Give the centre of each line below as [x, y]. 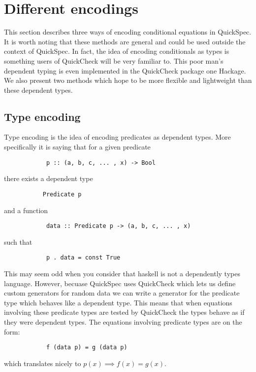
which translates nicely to [43, 363]
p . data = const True [83, 258]
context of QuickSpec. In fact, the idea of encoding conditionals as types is [117, 51]
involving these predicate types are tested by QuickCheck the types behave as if [124, 312]
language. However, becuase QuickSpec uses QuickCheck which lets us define [120, 283]
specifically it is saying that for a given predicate [77, 147]
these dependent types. [38, 90]
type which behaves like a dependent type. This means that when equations [118, 302]
